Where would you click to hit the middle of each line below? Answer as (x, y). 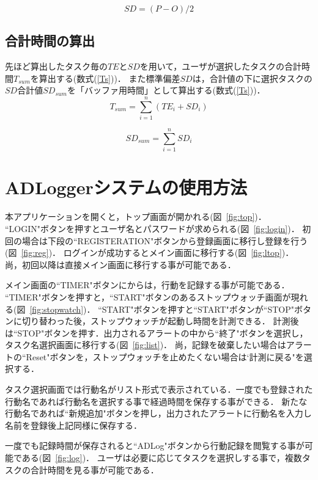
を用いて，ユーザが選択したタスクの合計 (221, 66)
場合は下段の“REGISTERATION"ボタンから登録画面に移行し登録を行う (165, 240)
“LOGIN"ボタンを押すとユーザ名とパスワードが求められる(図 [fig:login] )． (152, 228)
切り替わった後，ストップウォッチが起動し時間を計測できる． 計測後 (160, 321)
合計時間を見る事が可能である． (94, 469)
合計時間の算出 (50, 41)
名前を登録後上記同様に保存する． (73, 425)
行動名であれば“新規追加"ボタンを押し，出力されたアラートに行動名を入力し (158, 413)
